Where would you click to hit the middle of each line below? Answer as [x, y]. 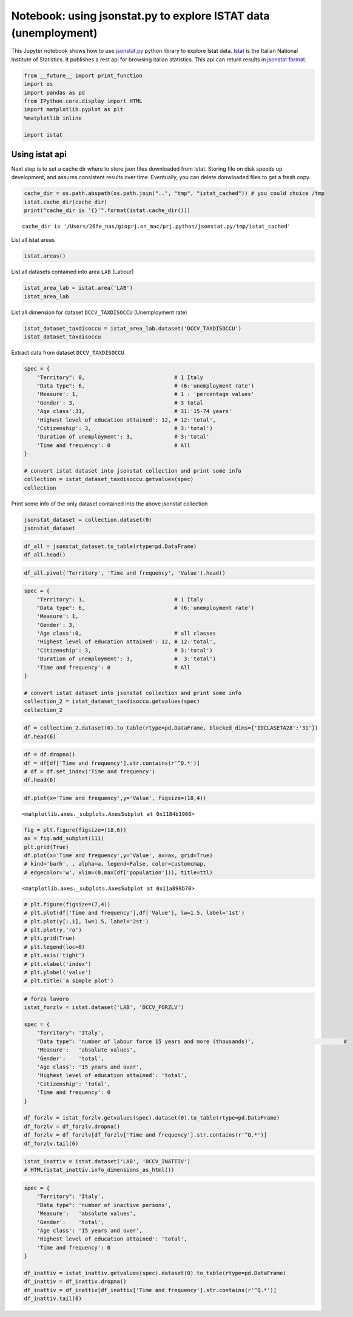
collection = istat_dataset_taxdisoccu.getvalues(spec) [109, 479]
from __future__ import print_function [83, 75]
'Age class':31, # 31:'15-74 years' [134, 411]
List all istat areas [33, 240]
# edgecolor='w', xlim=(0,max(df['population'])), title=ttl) [118, 872]
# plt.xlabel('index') [58, 964]
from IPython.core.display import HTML [83, 101]
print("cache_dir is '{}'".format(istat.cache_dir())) [107, 210]
